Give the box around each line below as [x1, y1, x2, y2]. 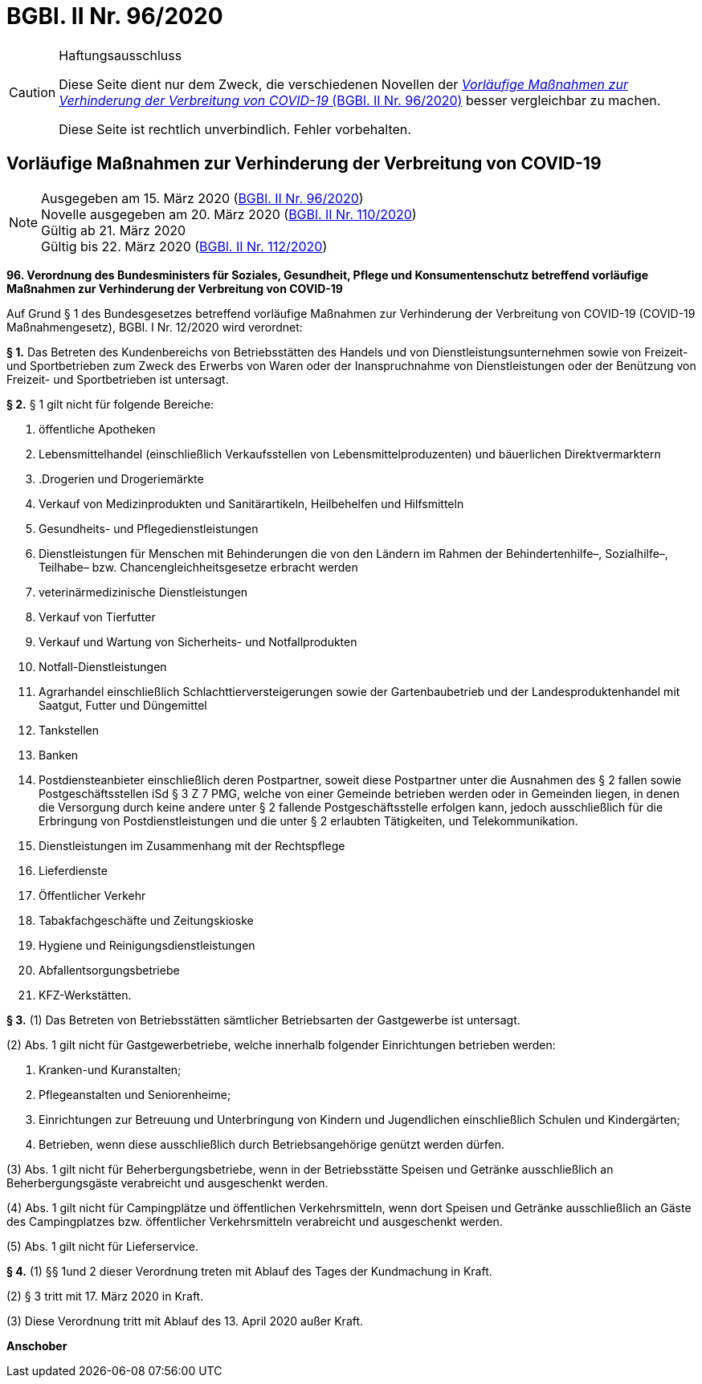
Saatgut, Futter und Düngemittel [39, 698, 207, 712]
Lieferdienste [39, 863, 108, 877]
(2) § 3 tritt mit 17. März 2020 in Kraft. [6, 1288, 204, 1303]
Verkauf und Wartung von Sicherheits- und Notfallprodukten [39, 634, 357, 649]
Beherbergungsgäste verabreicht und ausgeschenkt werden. [6, 1175, 329, 1190]
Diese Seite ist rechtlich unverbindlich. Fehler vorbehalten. [59, 120, 411, 137]
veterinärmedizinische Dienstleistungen [39, 584, 248, 599]
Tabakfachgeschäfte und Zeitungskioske [39, 913, 254, 927]
